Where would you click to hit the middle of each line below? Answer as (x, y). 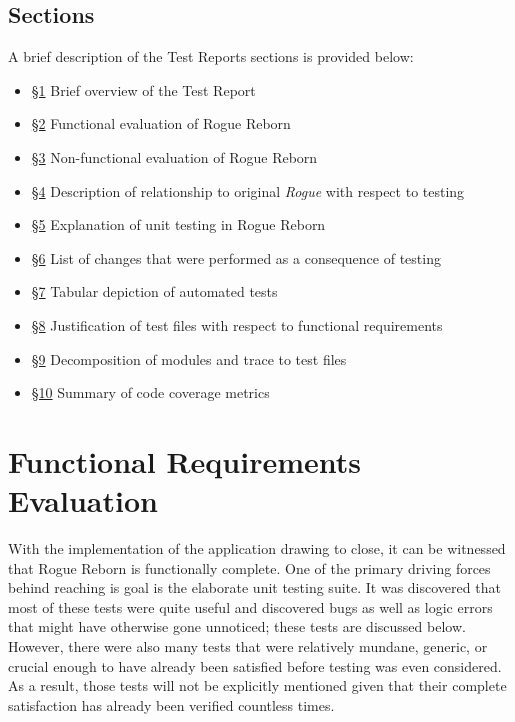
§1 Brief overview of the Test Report (143, 89)
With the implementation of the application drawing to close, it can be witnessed (257, 548)
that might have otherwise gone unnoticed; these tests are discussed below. (237, 626)
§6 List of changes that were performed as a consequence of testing (236, 257)
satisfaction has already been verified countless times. (171, 704)
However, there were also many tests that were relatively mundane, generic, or (248, 646)
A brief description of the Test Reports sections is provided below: (211, 56)
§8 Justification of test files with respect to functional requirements (237, 324)
